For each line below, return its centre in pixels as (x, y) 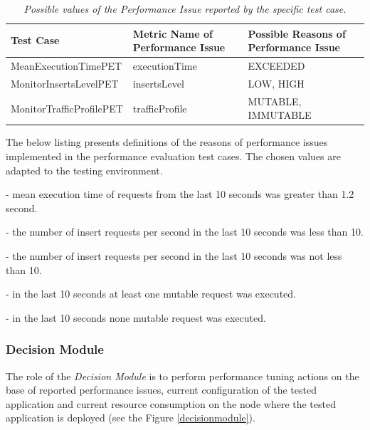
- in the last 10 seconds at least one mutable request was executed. (151, 294)
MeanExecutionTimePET (67, 66)
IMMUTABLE (280, 115)
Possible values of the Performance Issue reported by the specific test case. (185, 9)
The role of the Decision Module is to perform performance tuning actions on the (183, 376)
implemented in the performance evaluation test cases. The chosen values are (173, 156)
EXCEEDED (276, 66)
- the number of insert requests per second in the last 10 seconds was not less (174, 255)
